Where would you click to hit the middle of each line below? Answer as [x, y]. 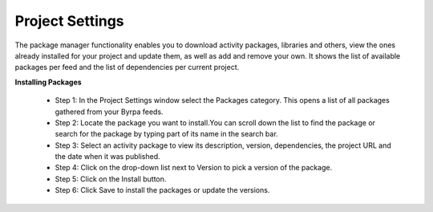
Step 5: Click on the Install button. [111, 179]
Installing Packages [48, 82]
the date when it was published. [107, 157]
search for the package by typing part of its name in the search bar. [166, 134]
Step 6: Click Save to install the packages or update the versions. [162, 190]
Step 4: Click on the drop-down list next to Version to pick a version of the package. [194, 168]
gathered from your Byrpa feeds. [109, 112]
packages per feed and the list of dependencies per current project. [127, 67]
